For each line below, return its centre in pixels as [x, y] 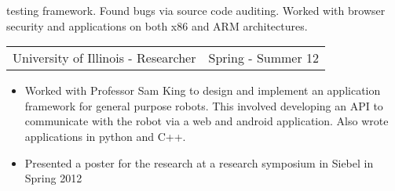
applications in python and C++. [105, 136]
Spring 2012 [53, 178]
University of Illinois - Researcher [104, 58]
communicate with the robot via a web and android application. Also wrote [207, 121]
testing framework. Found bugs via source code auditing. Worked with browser [196, 10]
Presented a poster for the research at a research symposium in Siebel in [199, 162]
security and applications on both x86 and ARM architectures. [157, 25]
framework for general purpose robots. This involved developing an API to [204, 105]
